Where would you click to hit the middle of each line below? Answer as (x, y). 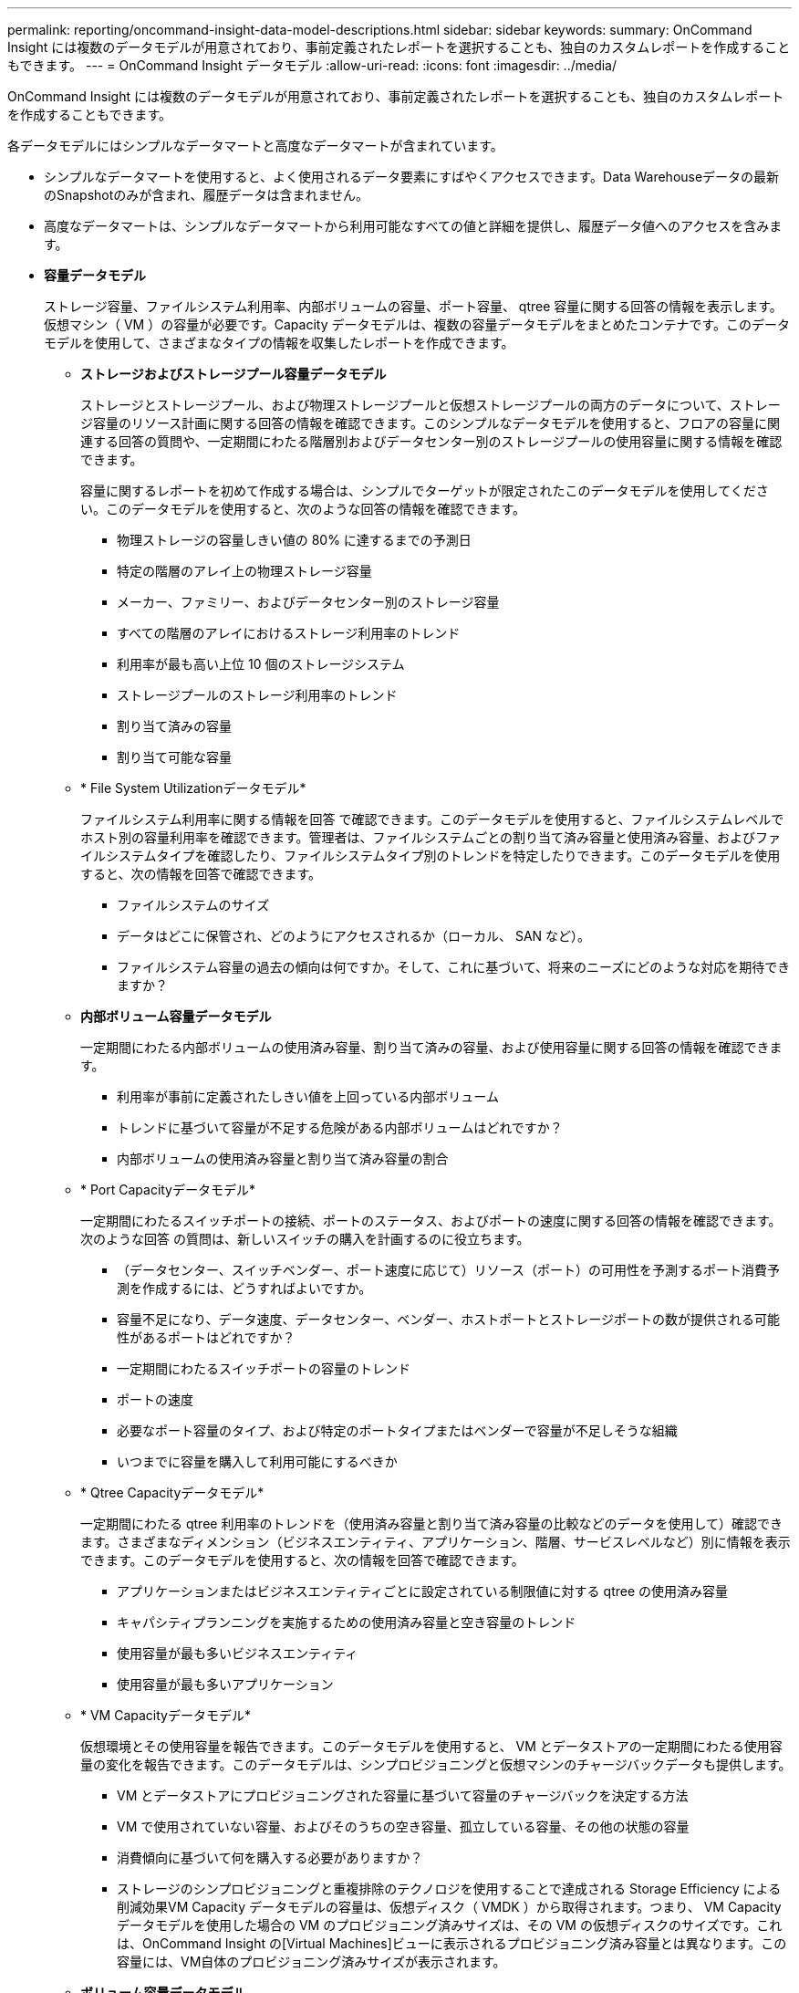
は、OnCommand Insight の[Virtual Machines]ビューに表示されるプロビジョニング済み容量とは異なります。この (452, 1943)
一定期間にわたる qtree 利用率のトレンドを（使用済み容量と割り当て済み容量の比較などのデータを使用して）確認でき (431, 1523)
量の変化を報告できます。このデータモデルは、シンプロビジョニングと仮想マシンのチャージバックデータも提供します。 (436, 1764)
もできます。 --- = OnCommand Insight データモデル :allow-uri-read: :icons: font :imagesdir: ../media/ (312, 65)
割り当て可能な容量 (174, 757)
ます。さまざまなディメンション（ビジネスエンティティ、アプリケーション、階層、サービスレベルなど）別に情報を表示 (436, 1542)
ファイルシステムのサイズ (193, 905)
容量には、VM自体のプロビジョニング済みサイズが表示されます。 (311, 1962)
